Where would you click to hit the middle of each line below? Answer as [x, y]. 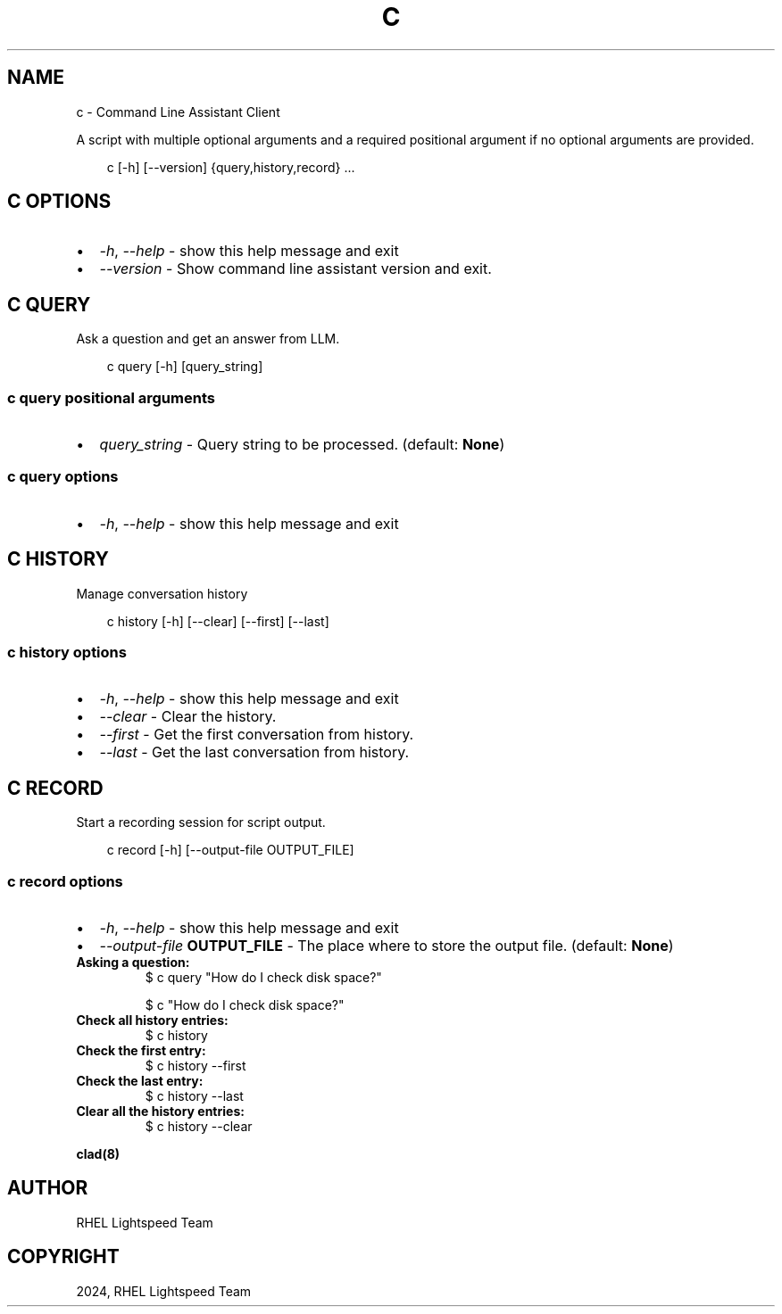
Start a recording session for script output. [201, 822]
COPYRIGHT [63, 1257]
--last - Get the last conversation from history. [254, 752]
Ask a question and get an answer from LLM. [208, 339]
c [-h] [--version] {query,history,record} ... [231, 167]
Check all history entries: [152, 1020]
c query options [63, 477]
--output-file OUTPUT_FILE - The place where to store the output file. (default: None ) [387, 945]
